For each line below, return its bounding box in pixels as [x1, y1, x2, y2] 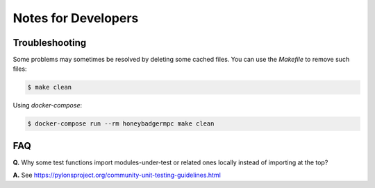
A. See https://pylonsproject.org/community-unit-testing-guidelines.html [12, 171, 222, 180]
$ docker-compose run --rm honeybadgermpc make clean [27, 120, 215, 128]
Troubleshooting [12, 37, 87, 49]
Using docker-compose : [12, 101, 83, 110]
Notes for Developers [12, 10, 139, 26]
